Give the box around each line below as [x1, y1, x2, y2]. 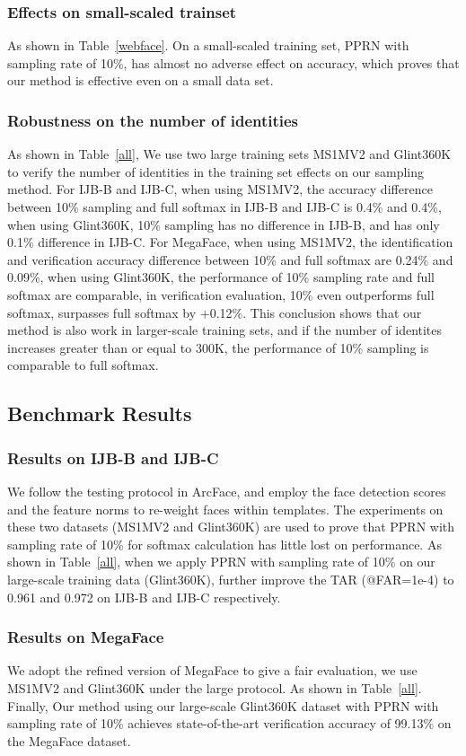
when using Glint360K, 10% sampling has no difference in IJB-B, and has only [7, 215, 440, 233]
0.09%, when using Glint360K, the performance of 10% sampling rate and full [7, 268, 435, 286]
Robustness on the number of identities [7, 109, 299, 131]
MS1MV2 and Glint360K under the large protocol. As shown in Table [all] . [7, 678, 422, 697]
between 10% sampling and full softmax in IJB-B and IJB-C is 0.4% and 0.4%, [7, 198, 442, 215]
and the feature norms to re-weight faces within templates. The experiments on [7, 499, 444, 518]
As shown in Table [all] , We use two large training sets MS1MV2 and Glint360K [7, 145, 452, 163]
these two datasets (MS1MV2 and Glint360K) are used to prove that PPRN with [7, 517, 455, 536]
